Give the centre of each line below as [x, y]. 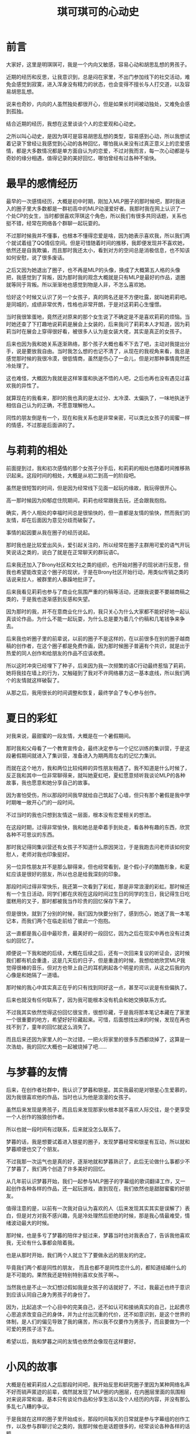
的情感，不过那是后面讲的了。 [42, 425]
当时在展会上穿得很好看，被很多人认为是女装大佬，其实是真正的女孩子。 [98, 331]
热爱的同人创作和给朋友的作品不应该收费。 [57, 653]
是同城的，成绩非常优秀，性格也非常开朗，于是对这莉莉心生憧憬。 [85, 304]
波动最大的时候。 [32, 1223]
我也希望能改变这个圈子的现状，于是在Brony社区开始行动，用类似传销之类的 [97, 572]
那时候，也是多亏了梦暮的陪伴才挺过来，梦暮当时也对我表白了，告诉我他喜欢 [98, 1235]
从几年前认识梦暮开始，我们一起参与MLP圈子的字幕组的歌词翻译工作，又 [93, 1181]
